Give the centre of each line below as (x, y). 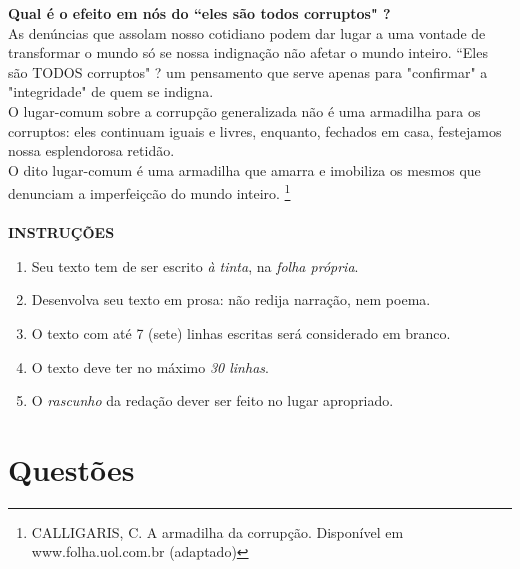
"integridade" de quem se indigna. (111, 91)
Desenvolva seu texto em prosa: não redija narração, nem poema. (231, 299)
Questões (71, 468)
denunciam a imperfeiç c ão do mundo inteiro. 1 (149, 191)
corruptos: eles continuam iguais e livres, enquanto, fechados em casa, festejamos (255, 130)
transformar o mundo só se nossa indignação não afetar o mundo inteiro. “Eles (248, 52)
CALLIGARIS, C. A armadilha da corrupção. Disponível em (217, 531)
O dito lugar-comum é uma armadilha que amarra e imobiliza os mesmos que (244, 169)
